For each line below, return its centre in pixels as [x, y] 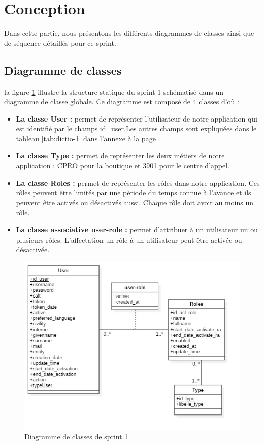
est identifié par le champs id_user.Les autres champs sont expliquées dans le [136, 128]
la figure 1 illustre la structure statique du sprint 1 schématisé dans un [114, 91]
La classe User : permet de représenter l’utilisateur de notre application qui [137, 118]
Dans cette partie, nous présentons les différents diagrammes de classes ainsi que [129, 33]
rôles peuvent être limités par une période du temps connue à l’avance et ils [134, 192]
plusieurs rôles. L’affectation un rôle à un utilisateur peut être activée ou [129, 239]
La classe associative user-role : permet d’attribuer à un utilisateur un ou [137, 230]
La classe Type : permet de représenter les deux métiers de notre [120, 155]
